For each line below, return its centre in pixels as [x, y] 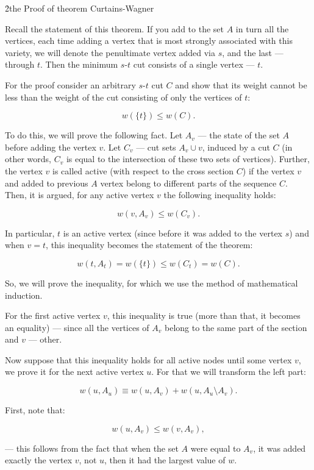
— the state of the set [239, 135]
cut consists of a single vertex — [194, 64]
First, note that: [35, 410]
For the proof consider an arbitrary [70, 84]
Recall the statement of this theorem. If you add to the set [114, 28]
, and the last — [253, 52]
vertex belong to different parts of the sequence [188, 183]
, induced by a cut [236, 147]
